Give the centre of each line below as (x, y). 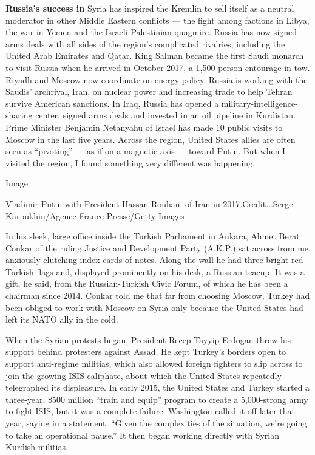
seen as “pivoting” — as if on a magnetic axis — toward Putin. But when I (146, 151)
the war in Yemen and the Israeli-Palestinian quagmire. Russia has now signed (151, 32)
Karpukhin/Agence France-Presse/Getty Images (95, 215)
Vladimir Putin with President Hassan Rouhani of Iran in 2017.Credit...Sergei (151, 203)
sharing (19, 115)
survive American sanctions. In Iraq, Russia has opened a (112, 103)
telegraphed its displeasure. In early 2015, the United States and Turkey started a (158, 387)
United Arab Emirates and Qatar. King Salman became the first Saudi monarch (155, 56)
